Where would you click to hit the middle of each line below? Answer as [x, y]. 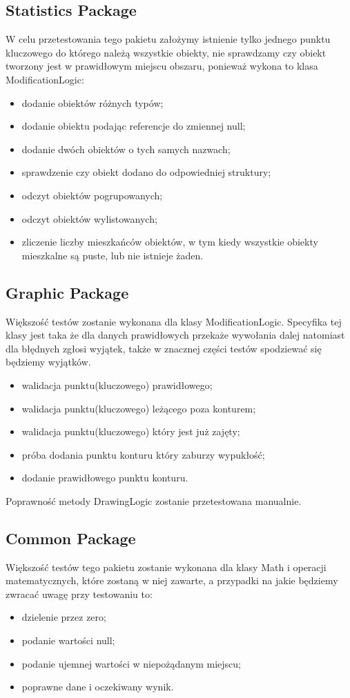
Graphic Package [67, 292]
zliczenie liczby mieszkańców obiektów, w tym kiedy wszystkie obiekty [170, 242]
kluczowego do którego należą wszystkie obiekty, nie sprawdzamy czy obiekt [166, 52]
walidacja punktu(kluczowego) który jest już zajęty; [131, 431]
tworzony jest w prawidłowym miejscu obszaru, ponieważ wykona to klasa [162, 66]
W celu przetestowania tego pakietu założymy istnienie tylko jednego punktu [168, 39]
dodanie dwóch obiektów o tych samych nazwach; [126, 149]
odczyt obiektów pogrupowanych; [92, 195]
